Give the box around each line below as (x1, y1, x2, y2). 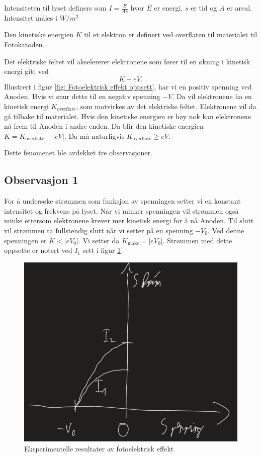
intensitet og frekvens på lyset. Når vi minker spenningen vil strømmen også (4, 205, 239, 216)
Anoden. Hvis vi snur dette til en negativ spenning (4, 91, 160, 102)
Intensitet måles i (4, 12, 57, 23)
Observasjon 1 (4, 172, 78, 188)
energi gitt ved (4, 66, 49, 76)
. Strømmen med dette (162, 235, 232, 245)
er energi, (154, 3, 183, 13)
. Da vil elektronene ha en (172, 91, 252, 102)
